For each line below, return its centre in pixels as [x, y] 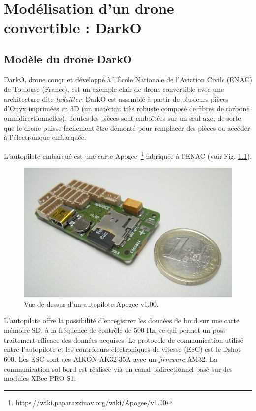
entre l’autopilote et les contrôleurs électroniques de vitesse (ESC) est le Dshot [123, 349]
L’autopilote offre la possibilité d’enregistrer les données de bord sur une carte [122, 320]
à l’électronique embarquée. [45, 137]
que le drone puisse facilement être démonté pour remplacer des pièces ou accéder [127, 127]
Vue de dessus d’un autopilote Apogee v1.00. [91, 304]
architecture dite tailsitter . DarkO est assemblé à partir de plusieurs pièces [116, 98]
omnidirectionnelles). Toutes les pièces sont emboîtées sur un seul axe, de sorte [123, 118]
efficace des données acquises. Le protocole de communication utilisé [140, 339]
